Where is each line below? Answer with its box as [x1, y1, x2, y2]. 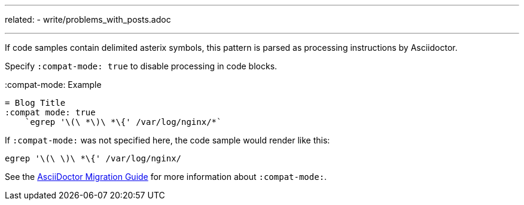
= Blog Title [5, 98, 66, 108]
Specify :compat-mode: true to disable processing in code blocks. [5, 61, 278, 71]
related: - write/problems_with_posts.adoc [5, 14, 171, 25]
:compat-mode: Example [5, 79, 102, 90]
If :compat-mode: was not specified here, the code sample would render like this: [5, 135, 330, 145]
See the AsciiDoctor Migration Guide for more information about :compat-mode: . [5, 172, 327, 182]
